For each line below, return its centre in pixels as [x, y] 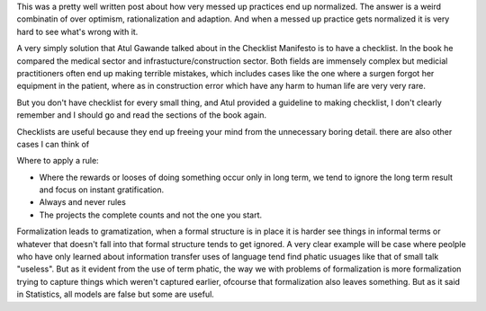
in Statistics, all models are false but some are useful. [116, 294]
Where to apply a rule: [58, 161]
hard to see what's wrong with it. [77, 31]
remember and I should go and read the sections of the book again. [142, 115]
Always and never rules [82, 202]
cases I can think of [53, 144]
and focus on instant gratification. [102, 190]
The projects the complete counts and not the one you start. [151, 215]
